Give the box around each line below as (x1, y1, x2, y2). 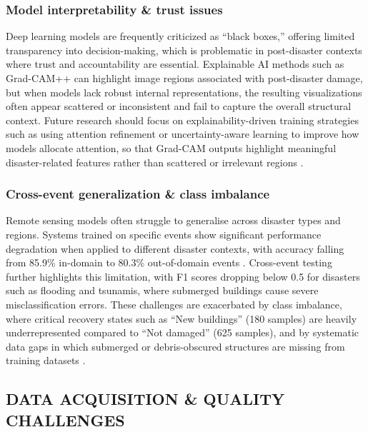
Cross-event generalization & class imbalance (6, 185, 270, 203)
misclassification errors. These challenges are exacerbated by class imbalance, (6, 296, 342, 311)
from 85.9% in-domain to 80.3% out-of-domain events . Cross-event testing (6, 255, 332, 270)
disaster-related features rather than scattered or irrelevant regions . (6, 154, 304, 169)
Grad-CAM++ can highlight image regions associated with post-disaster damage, (6, 71, 363, 85)
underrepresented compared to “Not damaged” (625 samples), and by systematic (6, 325, 359, 340)
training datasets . (6, 353, 86, 368)
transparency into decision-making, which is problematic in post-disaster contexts (6, 42, 362, 57)
